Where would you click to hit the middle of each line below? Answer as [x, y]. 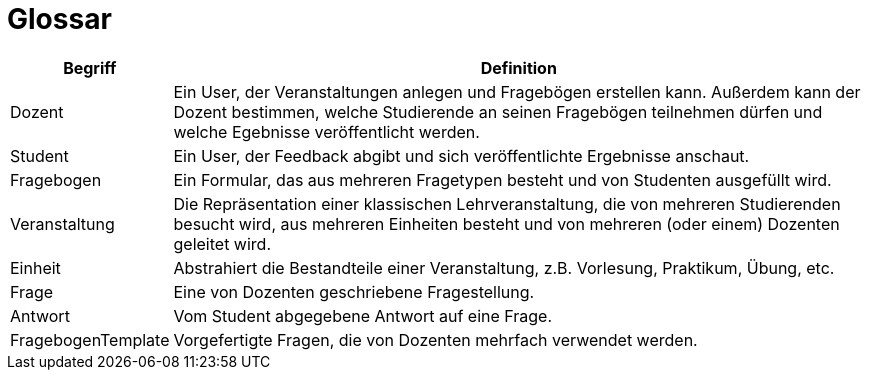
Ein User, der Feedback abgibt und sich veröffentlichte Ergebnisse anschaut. [461, 155]
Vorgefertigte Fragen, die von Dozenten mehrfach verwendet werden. [435, 339]
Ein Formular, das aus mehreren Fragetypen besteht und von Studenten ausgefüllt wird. [502, 179]
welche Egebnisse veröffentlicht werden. [326, 131]
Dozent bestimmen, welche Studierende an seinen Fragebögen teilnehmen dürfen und [498, 111]
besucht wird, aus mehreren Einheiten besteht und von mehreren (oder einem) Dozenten [506, 223]
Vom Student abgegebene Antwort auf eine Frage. [363, 315]
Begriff [90, 67]
